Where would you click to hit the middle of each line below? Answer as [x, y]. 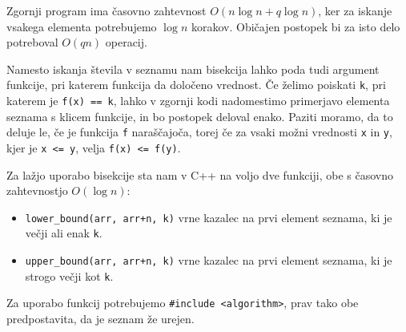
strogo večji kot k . [69, 275]
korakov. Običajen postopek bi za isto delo [295, 26]
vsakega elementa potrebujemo [82, 26]
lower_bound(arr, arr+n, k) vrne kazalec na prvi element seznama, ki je [209, 217]
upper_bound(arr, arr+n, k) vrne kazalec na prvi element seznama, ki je [209, 260]
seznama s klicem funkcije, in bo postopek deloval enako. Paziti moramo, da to [200, 116]
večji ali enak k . [64, 233]
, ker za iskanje [355, 10]
